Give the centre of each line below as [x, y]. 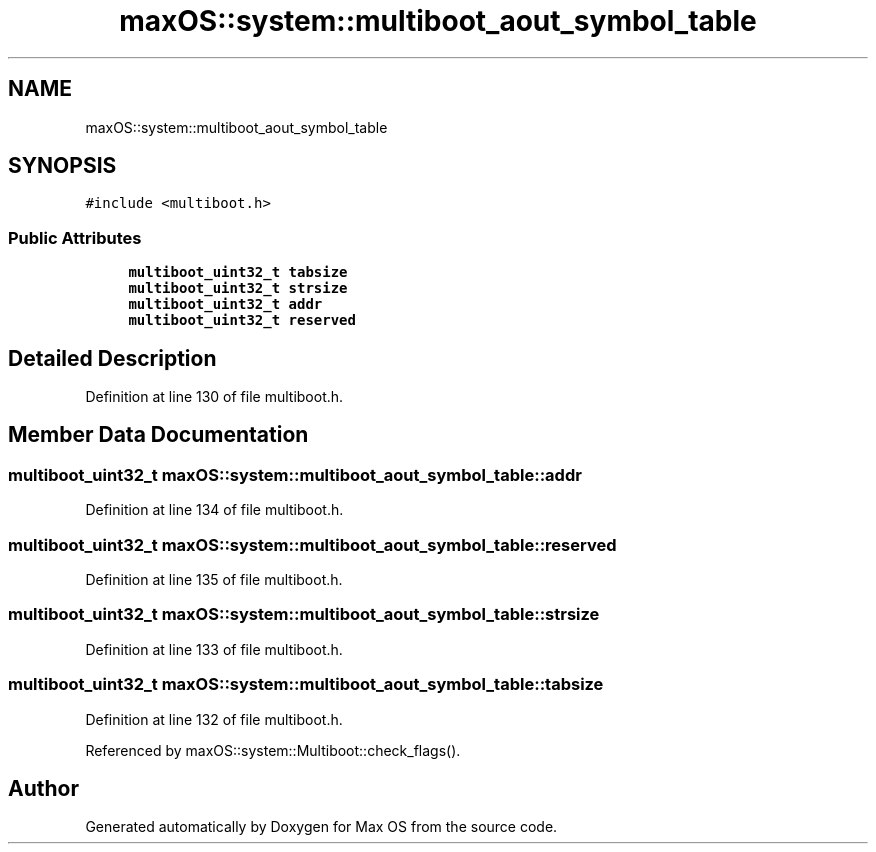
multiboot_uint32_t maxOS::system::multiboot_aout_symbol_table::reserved [312, 544]
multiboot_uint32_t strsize [238, 288]
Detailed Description [112, 358]
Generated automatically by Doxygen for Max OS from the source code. [321, 827]
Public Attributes [75, 237]
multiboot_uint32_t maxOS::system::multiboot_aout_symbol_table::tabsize [306, 684]
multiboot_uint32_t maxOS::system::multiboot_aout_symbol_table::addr [295, 474]
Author [43, 788]
